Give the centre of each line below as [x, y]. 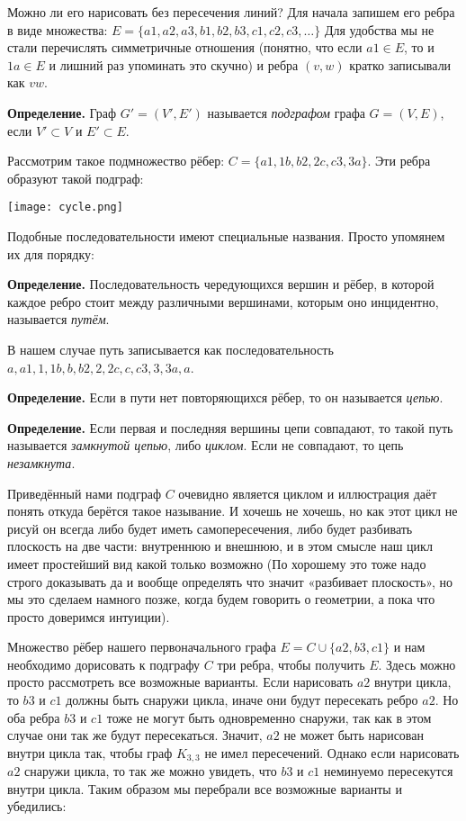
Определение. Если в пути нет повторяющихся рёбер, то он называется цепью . [225, 397]
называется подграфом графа [286, 112]
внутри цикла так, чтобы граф [90, 752]
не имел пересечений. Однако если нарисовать [332, 752]
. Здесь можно [417, 664]
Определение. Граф [62, 112]
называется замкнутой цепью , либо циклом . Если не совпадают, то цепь [206, 445]
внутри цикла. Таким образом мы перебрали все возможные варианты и [205, 788]
